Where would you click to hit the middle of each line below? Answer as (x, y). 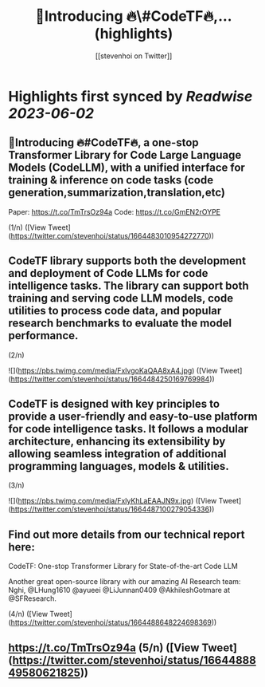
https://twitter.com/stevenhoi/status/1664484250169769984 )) (113, 379)
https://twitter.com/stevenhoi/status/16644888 (134, 660)
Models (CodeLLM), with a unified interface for (127, 168)
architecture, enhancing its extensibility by (117, 441)
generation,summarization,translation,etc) (117, 193)
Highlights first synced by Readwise (131, 96)
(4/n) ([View (28, 614)
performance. (43, 336)
